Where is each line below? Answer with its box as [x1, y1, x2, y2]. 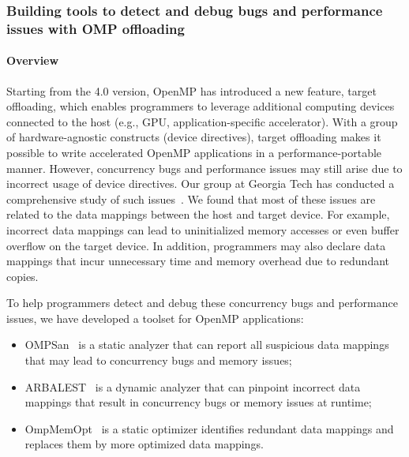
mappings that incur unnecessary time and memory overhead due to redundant [6, 253, 390, 269]
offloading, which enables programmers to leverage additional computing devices [6, 98, 395, 114]
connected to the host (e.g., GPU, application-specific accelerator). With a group [6, 113, 398, 129]
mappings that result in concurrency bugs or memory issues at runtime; [24, 394, 372, 410]
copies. [6, 268, 39, 284]
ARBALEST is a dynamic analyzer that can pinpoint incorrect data [24, 378, 361, 395]
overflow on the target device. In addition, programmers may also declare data [6, 237, 386, 253]
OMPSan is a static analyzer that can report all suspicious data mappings [24, 336, 389, 353]
